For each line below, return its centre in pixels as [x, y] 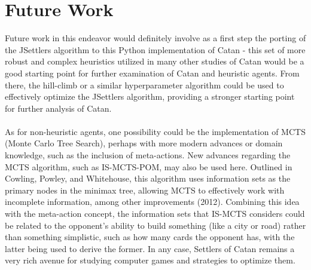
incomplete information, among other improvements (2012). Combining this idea [152, 202]
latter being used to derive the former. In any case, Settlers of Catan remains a [150, 248]
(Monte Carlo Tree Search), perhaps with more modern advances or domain [144, 143]
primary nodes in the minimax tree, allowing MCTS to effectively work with [145, 190]
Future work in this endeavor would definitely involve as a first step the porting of [155, 38]
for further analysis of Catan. [58, 108]
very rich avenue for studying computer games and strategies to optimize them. [150, 260]
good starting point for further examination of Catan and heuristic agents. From [152, 73]
